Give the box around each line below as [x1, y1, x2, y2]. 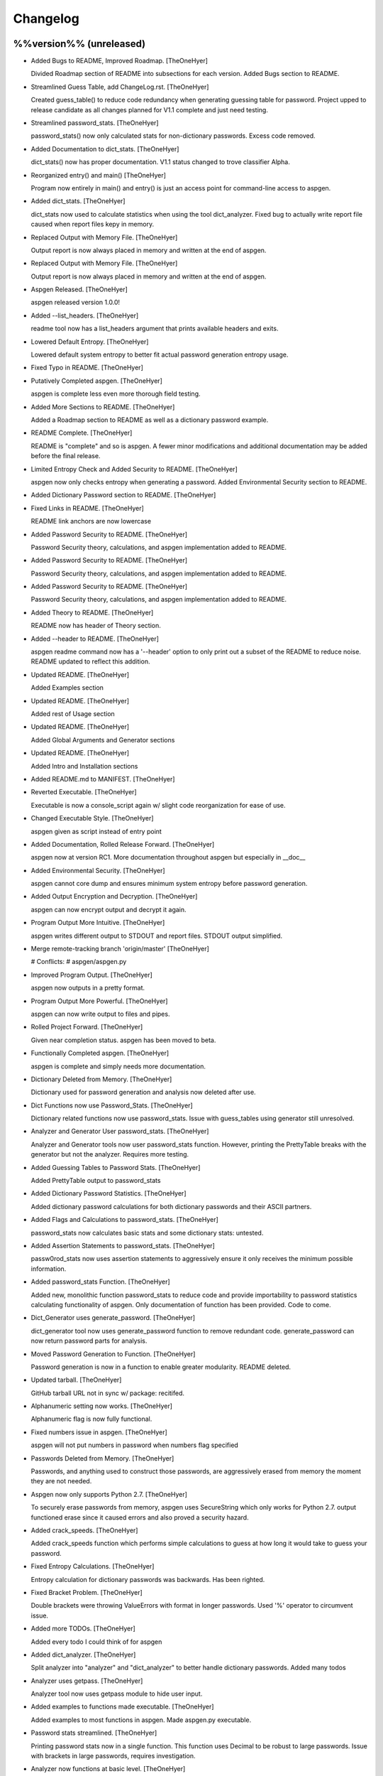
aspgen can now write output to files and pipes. [30, 1009, 170, 1018]
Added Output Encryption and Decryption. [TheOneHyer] [30, 892, 198, 901]
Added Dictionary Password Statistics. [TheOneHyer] [30, 1189, 187, 1198]
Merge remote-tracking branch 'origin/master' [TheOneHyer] [30, 945, 209, 953]
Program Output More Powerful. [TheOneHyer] [30, 997, 168, 1005]
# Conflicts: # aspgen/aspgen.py [30, 958, 127, 966]
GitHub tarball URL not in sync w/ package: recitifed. [30, 1389, 184, 1397]
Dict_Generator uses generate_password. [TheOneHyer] [30, 1314, 195, 1322]
